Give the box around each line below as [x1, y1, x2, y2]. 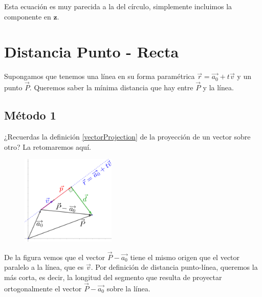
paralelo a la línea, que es [4, 262, 84, 272]
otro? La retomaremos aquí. [4, 141, 91, 152]
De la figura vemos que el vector [4, 251, 105, 262]
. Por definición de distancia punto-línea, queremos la [91, 262, 258, 272]
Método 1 [4, 107, 56, 123]
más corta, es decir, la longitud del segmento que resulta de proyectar [4, 272, 222, 283]
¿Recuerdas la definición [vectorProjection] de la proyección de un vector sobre [4, 131, 251, 142]
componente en [4, 11, 51, 22]
